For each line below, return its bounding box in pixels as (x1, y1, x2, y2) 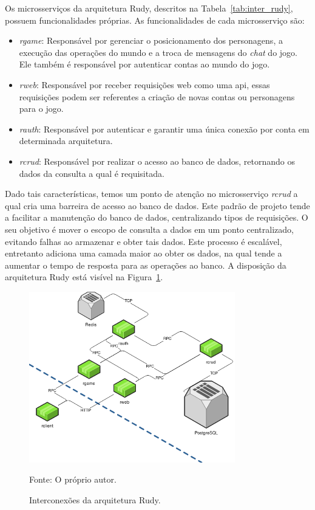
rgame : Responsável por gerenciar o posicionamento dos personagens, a (19, 34, 283, 47)
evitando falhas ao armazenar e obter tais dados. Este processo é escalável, (5, 235, 282, 247)
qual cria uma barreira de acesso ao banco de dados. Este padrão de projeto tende (5, 199, 310, 212)
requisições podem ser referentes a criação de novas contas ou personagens (19, 90, 295, 103)
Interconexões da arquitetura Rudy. (29, 494, 161, 506)
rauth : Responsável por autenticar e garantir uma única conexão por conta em (19, 122, 310, 135)
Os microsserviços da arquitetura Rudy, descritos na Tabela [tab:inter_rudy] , (5, 2, 293, 14)
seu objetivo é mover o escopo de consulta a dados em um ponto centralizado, (5, 222, 294, 235)
